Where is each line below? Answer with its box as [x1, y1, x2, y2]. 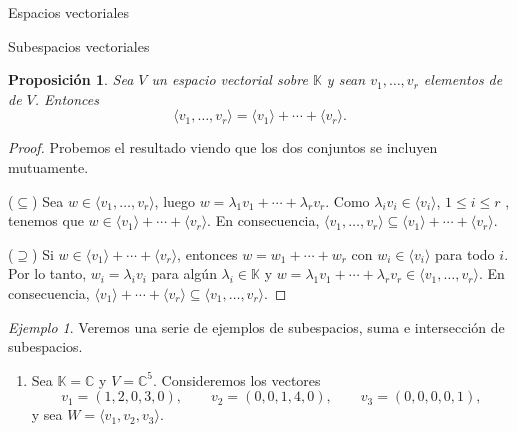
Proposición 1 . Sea [8, 69, 134, 90]
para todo [435, 243, 495, 264]
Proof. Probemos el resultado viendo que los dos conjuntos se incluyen [8, 137, 438, 158]
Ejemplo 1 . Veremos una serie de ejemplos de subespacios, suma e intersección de [8, 316, 505, 337]
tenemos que [8, 210, 84, 231]
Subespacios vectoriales [8, 35, 150, 56]
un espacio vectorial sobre [151, 69, 308, 90]
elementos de [423, 69, 503, 90]
